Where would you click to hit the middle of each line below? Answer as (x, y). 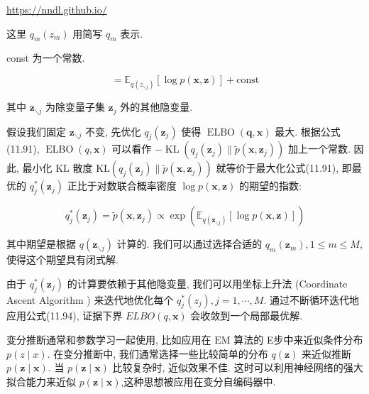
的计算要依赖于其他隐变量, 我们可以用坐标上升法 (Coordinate (207, 283)
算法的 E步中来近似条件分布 (298, 339)
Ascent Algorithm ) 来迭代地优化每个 (90, 299)
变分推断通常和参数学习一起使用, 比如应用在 (109, 339)
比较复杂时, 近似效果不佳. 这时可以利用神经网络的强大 (238, 367)
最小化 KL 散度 (57, 168)
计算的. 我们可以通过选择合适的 (189, 244)
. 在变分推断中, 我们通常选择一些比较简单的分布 (158, 353)
